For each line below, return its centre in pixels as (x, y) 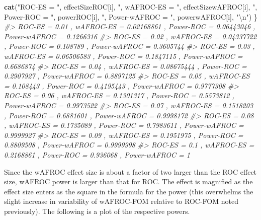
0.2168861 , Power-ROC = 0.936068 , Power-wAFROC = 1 (97, 154)
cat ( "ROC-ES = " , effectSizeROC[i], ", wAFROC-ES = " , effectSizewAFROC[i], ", (131, 7)
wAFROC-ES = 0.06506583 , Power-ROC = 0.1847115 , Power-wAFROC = (123, 56)
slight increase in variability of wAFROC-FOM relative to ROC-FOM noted (121, 201)
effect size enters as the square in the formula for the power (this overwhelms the (129, 191)
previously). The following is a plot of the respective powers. (97, 211)
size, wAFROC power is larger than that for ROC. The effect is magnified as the (128, 181)
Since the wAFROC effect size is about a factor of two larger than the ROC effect (130, 171)
